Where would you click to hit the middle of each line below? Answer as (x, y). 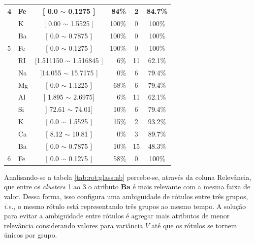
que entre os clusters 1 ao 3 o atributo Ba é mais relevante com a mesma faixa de (127, 187)
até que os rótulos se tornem (194, 225)
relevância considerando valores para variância (74, 225)
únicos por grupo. (31, 235)
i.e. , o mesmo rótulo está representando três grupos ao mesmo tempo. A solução (125, 206)
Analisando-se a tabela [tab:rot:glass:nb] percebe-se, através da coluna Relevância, (128, 177)
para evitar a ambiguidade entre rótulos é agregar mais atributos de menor (117, 216)
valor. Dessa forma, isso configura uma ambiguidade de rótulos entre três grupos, (126, 196)
